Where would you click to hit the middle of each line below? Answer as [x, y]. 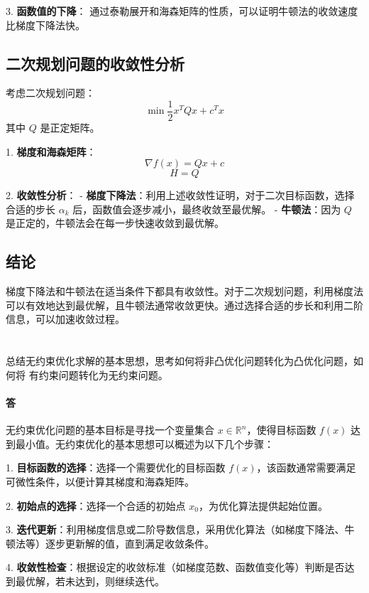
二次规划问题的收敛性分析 [95, 63]
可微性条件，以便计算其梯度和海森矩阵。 [100, 481]
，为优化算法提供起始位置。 [263, 505]
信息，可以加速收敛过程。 [65, 319]
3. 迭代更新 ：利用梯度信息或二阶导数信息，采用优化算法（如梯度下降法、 [175, 529]
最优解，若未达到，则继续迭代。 [90, 581]
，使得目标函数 [281, 430]
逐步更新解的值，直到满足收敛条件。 [130, 543]
